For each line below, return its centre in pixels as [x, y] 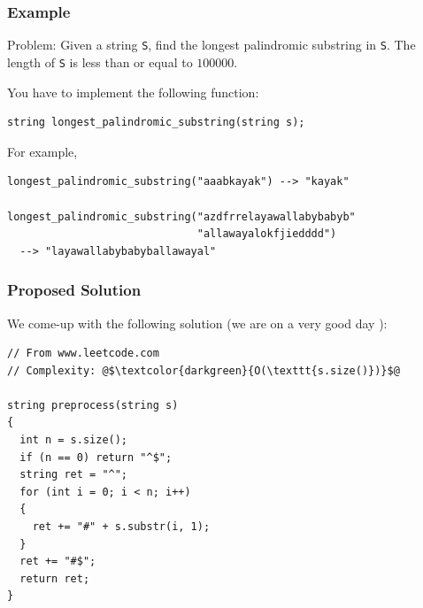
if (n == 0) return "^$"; [96, 457]
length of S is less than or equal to [100, 62]
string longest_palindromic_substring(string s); [156, 123]
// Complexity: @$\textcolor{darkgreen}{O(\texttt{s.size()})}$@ [204, 370]
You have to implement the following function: [133, 92]
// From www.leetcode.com [83, 354]
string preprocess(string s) [93, 405]
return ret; [55, 578]
